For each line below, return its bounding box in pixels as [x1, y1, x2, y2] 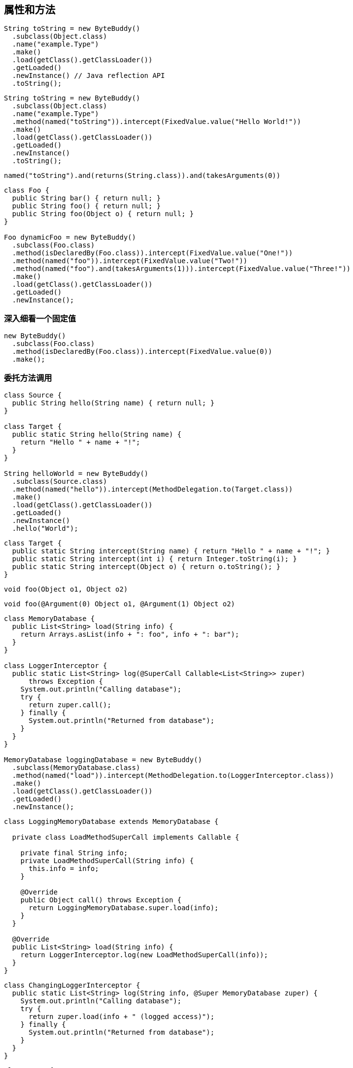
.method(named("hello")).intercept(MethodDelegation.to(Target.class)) [12, 485, 293, 493]
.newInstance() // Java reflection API [12, 72, 165, 80]
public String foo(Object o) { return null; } [12, 210, 194, 218]
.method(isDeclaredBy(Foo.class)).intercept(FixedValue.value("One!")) [12, 249, 293, 257]
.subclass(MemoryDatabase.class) [12, 763, 141, 771]
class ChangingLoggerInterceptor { [4, 981, 141, 989]
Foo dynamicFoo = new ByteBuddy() [4, 233, 136, 242]
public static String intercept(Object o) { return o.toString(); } [12, 562, 281, 571]
